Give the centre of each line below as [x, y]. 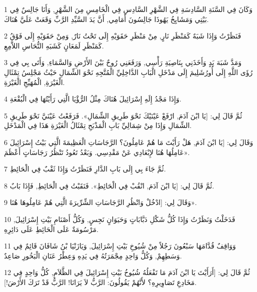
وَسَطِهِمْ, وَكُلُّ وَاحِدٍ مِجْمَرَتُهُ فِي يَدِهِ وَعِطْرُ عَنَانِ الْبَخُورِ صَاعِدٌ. [93, 255]
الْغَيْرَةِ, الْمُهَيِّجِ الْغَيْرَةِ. [34, 82]
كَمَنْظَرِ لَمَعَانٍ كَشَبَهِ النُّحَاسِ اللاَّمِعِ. [54, 45]
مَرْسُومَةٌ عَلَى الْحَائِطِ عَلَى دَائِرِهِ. [51, 229]
